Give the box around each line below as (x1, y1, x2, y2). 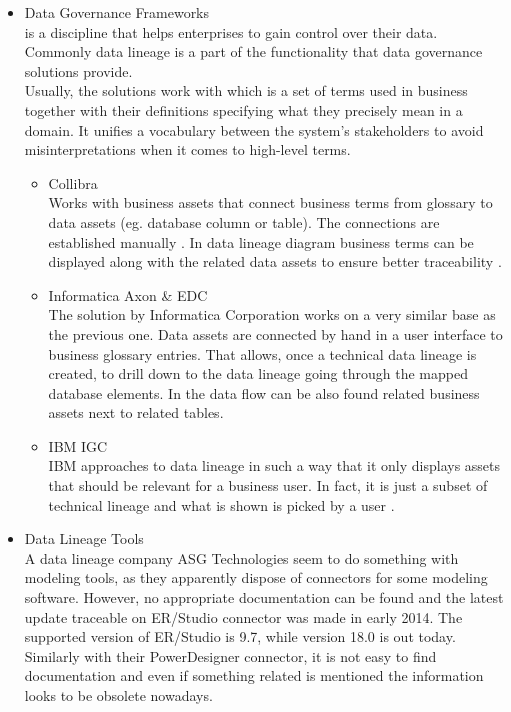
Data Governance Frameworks (24, 2, 210, 22)
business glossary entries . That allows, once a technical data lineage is (48, 343, 477, 364)
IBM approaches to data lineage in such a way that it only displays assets (48, 455, 501, 476)
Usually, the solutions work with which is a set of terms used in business (24, 80, 468, 101)
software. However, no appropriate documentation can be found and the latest (24, 587, 504, 608)
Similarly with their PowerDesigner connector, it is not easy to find (24, 645, 437, 666)
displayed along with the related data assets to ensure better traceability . (48, 251, 502, 272)
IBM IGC (48, 435, 108, 456)
